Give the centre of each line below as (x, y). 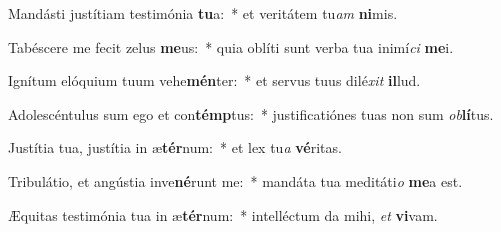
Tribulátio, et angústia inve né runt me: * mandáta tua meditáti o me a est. (235, 180)
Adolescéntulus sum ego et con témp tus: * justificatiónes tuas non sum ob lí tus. (251, 113)
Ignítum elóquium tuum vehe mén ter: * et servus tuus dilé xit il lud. (214, 80)
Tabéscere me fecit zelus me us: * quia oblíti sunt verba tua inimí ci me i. (231, 46)
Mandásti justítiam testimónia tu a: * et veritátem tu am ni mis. (203, 13)
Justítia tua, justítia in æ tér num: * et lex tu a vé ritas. (175, 147)
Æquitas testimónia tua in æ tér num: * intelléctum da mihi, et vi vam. (223, 214)
